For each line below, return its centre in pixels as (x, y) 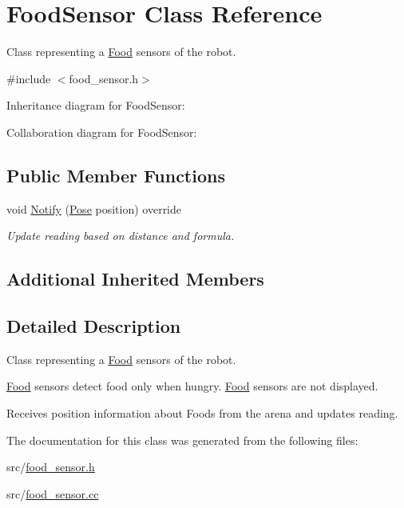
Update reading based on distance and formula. (121, 236)
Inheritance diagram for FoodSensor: (96, 105)
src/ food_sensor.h (51, 467)
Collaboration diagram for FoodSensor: (102, 132)
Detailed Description (94, 326)
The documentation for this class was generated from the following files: (182, 440)
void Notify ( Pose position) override (94, 208)
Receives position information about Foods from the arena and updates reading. (202, 413)
